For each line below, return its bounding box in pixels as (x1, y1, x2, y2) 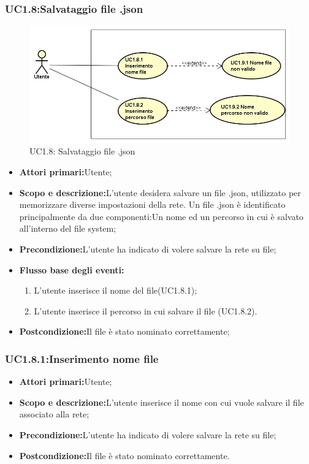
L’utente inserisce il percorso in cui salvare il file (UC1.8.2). (34, 304, 257, 317)
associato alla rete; (19, 408, 90, 420)
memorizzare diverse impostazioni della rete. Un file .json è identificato (19, 198, 286, 211)
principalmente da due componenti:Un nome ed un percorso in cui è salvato (19, 210, 303, 222)
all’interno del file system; (19, 222, 116, 235)
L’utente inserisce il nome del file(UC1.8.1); (34, 284, 197, 297)
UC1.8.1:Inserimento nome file (5, 351, 159, 366)
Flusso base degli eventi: (19, 263, 124, 276)
